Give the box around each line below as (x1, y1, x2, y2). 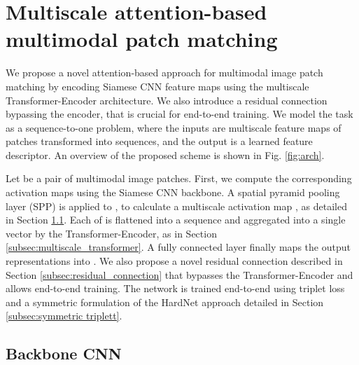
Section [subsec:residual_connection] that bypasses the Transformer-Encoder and (6, 267, 353, 282)
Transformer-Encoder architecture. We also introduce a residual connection (6, 92, 328, 107)
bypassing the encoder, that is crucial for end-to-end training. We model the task (6, 106, 353, 121)
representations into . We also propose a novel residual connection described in (6, 254, 343, 268)
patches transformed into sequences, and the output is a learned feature (6, 134, 313, 149)
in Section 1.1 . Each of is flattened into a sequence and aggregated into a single (6, 212, 346, 227)
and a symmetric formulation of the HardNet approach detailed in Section (6, 294, 324, 309)
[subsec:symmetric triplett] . (6, 308, 122, 323)
